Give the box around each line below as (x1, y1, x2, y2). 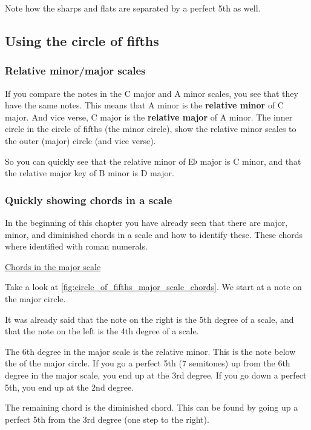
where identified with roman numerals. (5, 240, 148, 253)
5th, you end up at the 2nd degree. (5, 380, 134, 393)
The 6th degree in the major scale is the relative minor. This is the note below (5, 345, 296, 357)
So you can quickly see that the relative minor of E (5, 154, 194, 167)
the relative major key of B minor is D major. (5, 167, 174, 179)
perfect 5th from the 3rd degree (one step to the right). (5, 412, 209, 425)
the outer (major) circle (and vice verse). (5, 134, 156, 147)
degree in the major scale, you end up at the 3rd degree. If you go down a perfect (5, 368, 307, 381)
